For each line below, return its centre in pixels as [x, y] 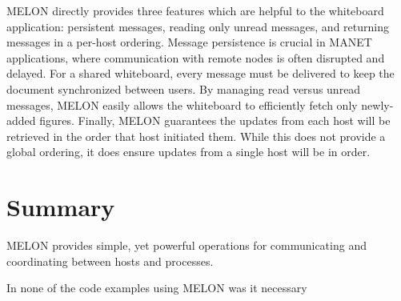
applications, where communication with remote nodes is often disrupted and [196, 57]
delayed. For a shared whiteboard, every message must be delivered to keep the [200, 73]
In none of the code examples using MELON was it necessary [157, 288]
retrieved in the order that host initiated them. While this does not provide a [196, 136]
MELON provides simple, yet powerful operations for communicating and [186, 245]
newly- [377, 104]
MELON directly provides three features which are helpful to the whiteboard [195, 10]
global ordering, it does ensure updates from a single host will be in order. [188, 152]
